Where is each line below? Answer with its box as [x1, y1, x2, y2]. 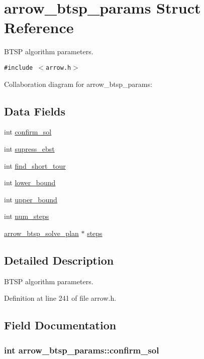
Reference [4, 17, 74, 38]
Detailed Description [4, 252, 114, 268]
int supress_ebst [4, 143, 55, 154]
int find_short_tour [4, 160, 66, 171]
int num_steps [4, 211, 49, 221]
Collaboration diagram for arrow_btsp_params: [4, 78, 152, 89]
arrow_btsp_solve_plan [4, 227, 79, 238]
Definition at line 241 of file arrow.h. [4, 293, 117, 303]
